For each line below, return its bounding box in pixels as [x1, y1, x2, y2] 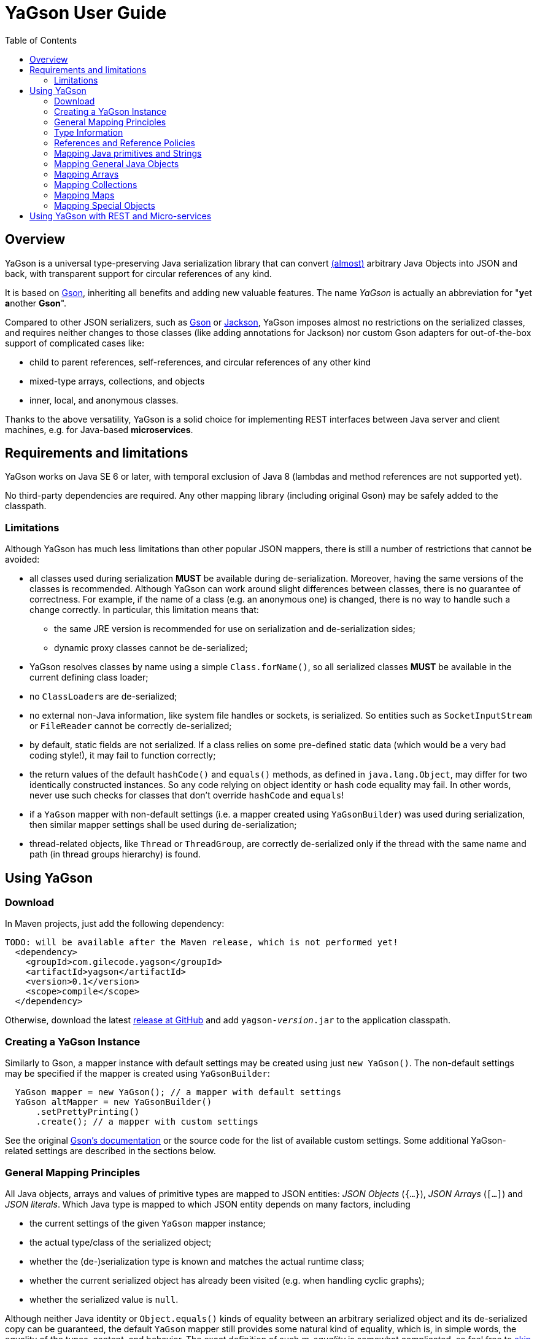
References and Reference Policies [54, 137, 195, 148]
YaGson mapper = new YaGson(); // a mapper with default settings [15, 1087, 341, 1098]
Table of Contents [5, 34, 77, 45]
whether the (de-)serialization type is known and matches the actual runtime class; [29, 1255, 365, 1267]
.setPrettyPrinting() [36, 1107, 140, 1117]
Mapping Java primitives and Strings [54, 147, 202, 158]
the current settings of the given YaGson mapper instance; [29, 1217, 266, 1228]
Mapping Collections [54, 179, 137, 190]
